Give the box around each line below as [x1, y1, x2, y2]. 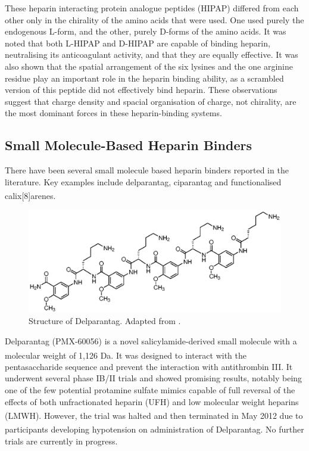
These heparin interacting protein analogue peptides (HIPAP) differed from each [5, 2, 299, 14]
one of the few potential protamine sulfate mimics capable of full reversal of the [5, 384, 295, 396]
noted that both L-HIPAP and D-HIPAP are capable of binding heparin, [5, 36, 270, 49]
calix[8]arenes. [5, 189, 56, 201]
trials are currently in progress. [5, 434, 118, 447]
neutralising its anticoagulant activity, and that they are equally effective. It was [5, 48, 298, 61]
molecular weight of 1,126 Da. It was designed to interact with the [5, 349, 247, 361]
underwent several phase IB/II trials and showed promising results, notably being [5, 372, 302, 384]
